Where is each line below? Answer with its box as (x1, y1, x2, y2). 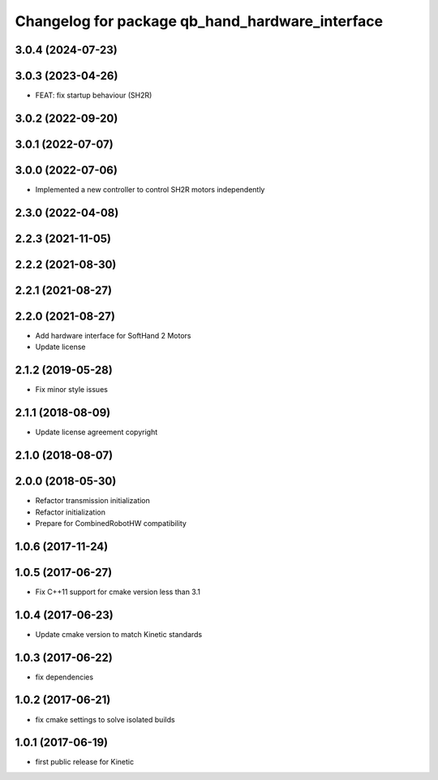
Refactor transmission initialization (35, 496, 150, 506)
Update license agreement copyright (35, 427, 158, 437)
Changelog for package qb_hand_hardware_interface (15, 12, 384, 30)
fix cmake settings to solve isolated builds (35, 714, 175, 724)
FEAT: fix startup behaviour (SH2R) (35, 90, 152, 101)
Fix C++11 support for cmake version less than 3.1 (35, 587, 200, 597)
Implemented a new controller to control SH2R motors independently (35, 185, 265, 195)
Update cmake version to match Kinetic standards (35, 629, 203, 639)
